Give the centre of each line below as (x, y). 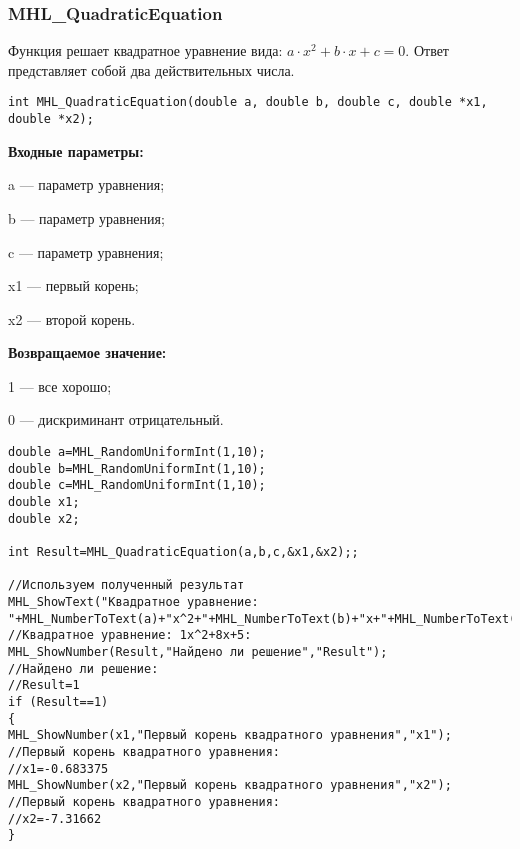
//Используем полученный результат (126, 585)
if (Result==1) (58, 701)
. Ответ (427, 50)
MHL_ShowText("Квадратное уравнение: (133, 601)
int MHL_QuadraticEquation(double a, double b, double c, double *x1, (248, 102)
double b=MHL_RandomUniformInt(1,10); (137, 468)
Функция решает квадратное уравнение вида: (145, 50)
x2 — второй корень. (72, 318)
